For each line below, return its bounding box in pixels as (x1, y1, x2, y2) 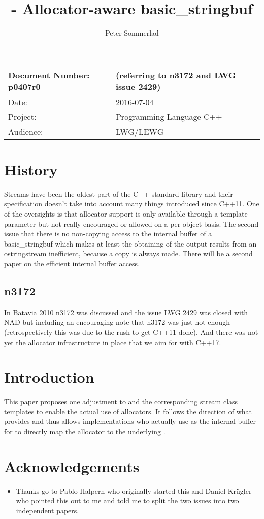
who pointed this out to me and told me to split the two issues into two (16, 495, 239, 506)
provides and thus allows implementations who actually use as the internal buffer (4, 416, 256, 426)
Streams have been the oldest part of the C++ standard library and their (4, 188, 233, 199)
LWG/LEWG (115, 125, 164, 137)
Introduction (4, 367, 94, 387)
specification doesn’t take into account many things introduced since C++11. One (4, 198, 259, 209)
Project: (8, 110, 37, 123)
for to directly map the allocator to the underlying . (4, 426, 166, 437)
